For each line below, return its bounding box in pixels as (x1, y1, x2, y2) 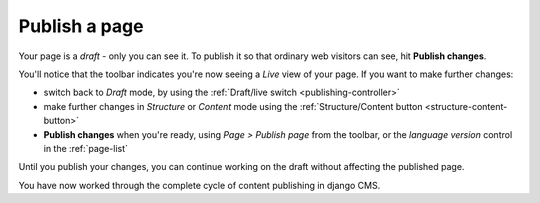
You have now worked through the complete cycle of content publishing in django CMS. (18, 179, 381, 191)
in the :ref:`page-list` (43, 142, 129, 154)
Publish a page (18, 15, 144, 37)
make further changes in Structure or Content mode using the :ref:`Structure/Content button (43, 100, 423, 112)
